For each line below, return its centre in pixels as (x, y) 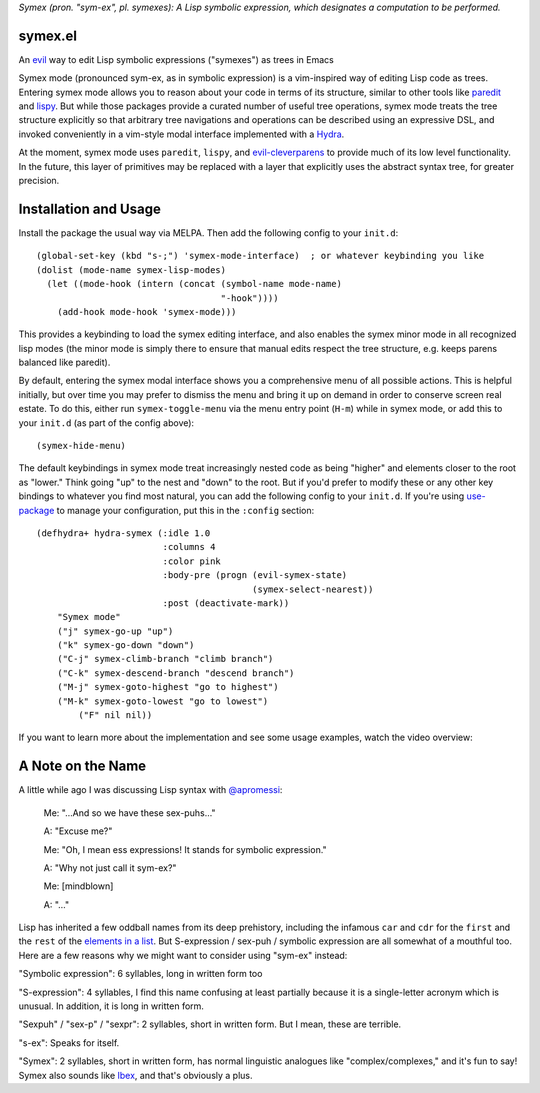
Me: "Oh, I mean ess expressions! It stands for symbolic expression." (185, 849)
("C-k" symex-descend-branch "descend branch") (175, 673)
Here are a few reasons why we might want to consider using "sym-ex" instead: (183, 955)
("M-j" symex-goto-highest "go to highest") (167, 687)
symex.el (48, 35)
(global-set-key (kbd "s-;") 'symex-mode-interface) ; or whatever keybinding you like (260, 256)
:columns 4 (189, 547)
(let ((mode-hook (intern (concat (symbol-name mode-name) (194, 284)
